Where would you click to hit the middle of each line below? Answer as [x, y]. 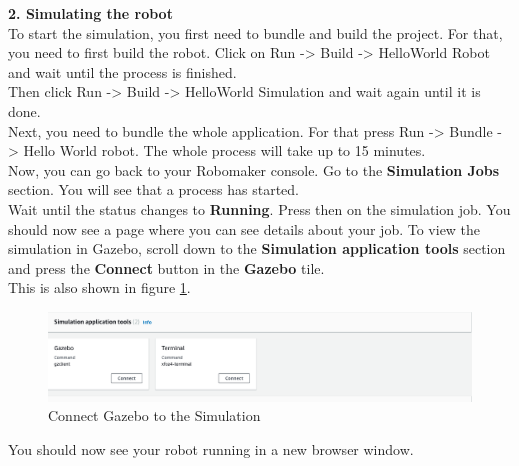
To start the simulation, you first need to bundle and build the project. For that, [255, 32]
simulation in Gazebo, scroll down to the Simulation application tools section [257, 248]
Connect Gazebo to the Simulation [154, 415]
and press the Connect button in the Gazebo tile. [166, 267]
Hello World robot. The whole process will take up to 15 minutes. [224, 150]
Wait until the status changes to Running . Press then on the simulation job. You [259, 208]
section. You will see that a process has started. [154, 189]
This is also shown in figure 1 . [99, 287]
